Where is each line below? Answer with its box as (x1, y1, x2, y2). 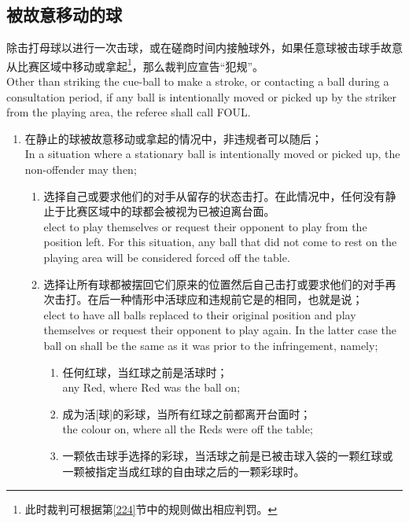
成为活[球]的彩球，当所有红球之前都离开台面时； (62, 405, 311, 422)
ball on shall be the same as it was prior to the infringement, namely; (43, 337, 378, 353)
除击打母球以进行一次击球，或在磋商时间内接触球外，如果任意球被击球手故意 (6, 39, 403, 56)
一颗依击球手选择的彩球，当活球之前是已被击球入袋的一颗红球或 (62, 447, 393, 463)
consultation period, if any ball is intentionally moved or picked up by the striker (6, 88, 396, 105)
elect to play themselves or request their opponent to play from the (43, 218, 367, 234)
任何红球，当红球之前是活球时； (62, 363, 228, 380)
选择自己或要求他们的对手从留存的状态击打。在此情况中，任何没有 (43, 187, 385, 204)
